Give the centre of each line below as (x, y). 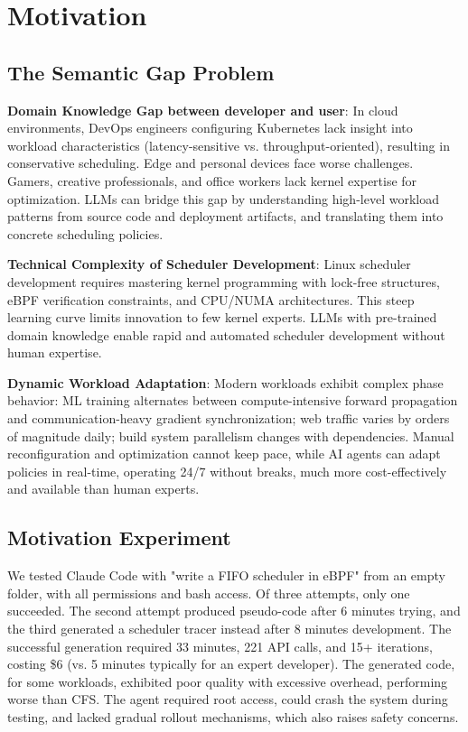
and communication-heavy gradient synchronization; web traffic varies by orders (229, 418)
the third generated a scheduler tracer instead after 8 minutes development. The (229, 629)
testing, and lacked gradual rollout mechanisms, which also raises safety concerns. (233, 717)
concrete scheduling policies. (85, 233)
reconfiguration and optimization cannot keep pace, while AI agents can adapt (224, 454)
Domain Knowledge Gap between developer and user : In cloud (203, 110)
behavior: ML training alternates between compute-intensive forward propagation (233, 400)
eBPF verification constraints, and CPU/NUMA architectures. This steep (211, 299)
